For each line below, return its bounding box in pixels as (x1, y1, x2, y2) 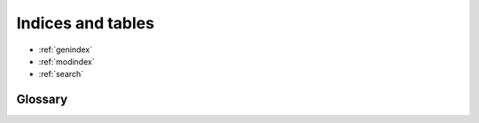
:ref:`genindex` (38, 44, 93, 55)
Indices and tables (16, 13, 155, 33)
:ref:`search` (38, 69, 84, 80)
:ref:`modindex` (38, 56, 95, 66)
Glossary (16, 92, 68, 107)
